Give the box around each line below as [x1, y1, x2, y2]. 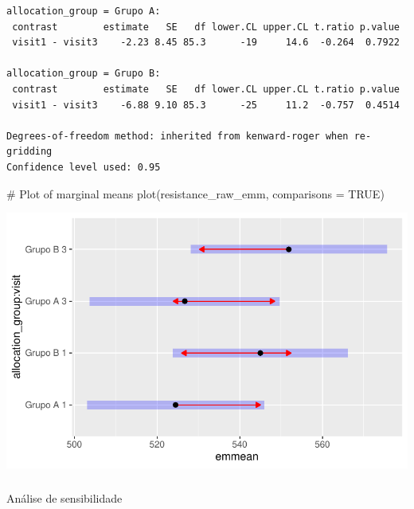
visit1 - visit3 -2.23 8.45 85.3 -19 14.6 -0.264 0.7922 [12, 37, 400, 49]
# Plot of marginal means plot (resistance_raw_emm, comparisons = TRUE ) [6, 185, 385, 202]
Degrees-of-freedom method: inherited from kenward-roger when [6, 130, 349, 142]
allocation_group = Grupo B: [6, 68, 161, 80]
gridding [6, 146, 53, 158]
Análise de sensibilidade [6, 489, 123, 506]
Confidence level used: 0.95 [6, 161, 161, 173]
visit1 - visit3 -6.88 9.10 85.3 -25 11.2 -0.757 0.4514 [12, 99, 400, 111]
